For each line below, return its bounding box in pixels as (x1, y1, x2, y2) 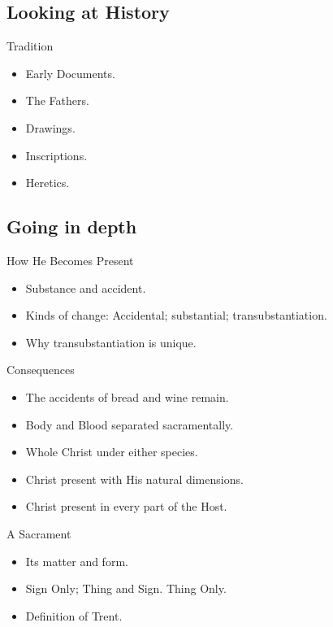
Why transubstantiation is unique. (25, 333, 197, 351)
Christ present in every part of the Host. (25, 498, 227, 515)
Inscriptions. (25, 146, 88, 163)
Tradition (6, 37, 54, 54)
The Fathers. (25, 92, 89, 109)
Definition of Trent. (25, 607, 123, 624)
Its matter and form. (25, 552, 128, 569)
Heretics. (25, 174, 70, 191)
